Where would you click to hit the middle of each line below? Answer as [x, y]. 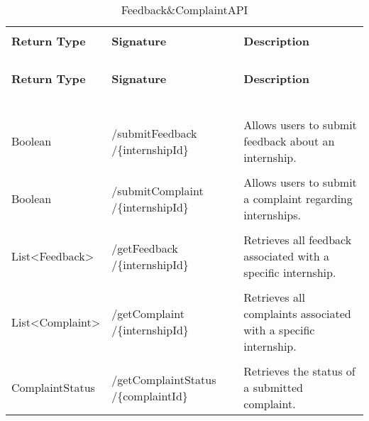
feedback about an [289, 141]
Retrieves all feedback [298, 240]
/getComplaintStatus [164, 379]
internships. [272, 215]
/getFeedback [145, 248]
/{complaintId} [150, 395]
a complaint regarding [298, 198]
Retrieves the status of [299, 371]
